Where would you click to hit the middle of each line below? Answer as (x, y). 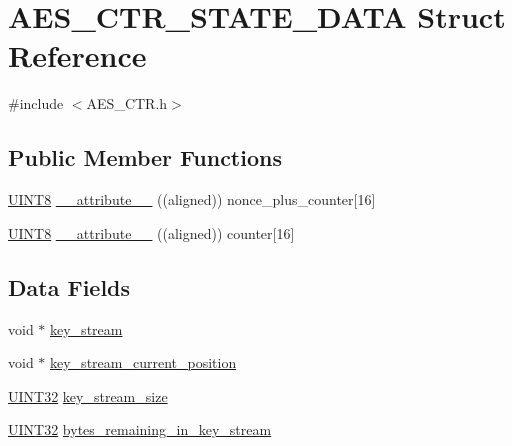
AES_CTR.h (127, 103)
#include (36, 103)
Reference (77, 55)
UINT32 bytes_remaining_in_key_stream (140, 429)
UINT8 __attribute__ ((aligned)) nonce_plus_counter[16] (192, 199)
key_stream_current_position (143, 362)
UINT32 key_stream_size (88, 395)
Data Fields (69, 286)
